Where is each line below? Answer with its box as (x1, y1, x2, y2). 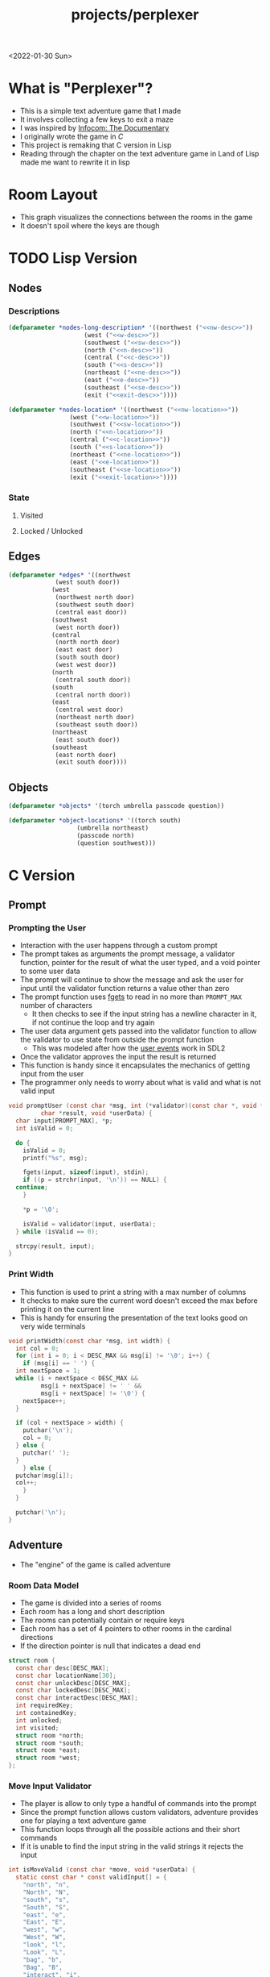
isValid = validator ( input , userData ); (22, 1220, 157, 1228)
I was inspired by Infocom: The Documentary (19, 123, 170, 133)
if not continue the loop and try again (31, 1018, 155, 1027)
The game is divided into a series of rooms (19, 1598, 162, 1608)
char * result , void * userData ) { (40, 1109, 153, 1118)
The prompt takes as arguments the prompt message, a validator (19, 949, 235, 959)
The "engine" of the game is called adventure (19, 1559, 171, 1569)
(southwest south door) (55, 601, 135, 610)
